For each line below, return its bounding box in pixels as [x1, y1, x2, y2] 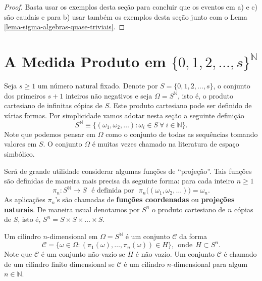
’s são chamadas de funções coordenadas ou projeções [55, 194, 235, 205]
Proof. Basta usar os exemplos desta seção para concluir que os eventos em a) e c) [4, 2, 258, 12]
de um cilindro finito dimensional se [4, 258, 115, 269]
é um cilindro [124, 258, 165, 269]
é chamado [224, 249, 257, 259]
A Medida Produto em [4, 51, 166, 71]
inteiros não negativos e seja [65, 90, 152, 101]
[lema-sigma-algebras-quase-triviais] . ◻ [4, 21, 125, 32]
